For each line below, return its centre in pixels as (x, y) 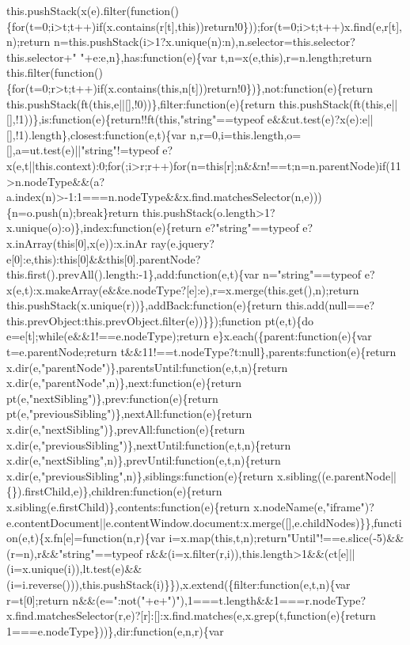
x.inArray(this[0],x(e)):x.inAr (77, 243)
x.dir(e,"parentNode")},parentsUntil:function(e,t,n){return (147, 367)
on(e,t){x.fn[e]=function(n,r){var (86, 538)
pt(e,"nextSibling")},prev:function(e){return (112, 398)
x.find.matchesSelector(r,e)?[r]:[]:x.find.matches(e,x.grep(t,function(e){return (191, 615)
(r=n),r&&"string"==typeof (74, 553)
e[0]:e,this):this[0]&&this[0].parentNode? (104, 258)
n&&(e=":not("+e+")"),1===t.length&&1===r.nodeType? (219, 599)
